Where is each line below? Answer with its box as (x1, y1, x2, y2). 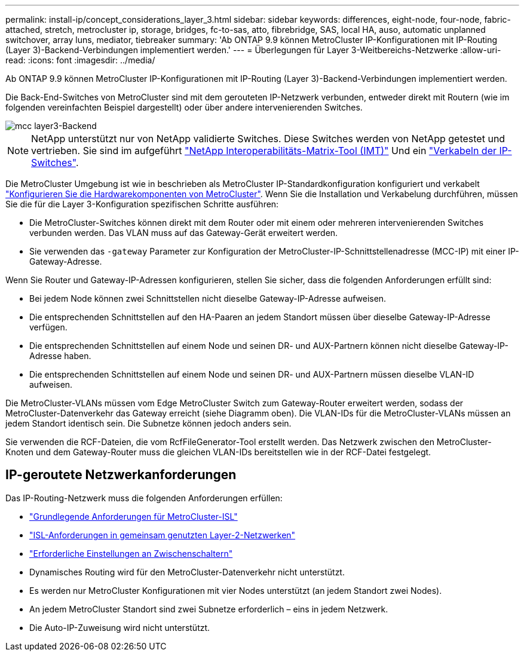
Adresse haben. (29, 351, 91, 361)
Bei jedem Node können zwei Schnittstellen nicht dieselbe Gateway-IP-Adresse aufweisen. (29, 293, 387, 304)
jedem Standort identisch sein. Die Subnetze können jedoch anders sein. (5, 418, 292, 428)
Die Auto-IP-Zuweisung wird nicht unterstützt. (29, 622, 210, 633)
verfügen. (29, 322, 68, 332)
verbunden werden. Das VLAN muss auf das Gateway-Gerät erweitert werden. (29, 228, 338, 238)
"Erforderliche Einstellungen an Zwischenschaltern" (29, 548, 233, 559)
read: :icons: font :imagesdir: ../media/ (5, 55, 155, 65)
